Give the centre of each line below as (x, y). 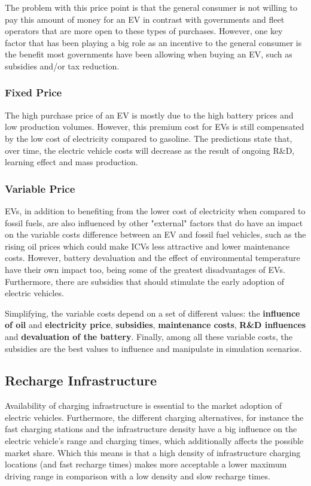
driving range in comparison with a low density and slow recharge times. (138, 476)
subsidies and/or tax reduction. (62, 66)
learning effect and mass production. (71, 162)
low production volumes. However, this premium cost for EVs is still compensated (155, 127)
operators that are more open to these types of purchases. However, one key (144, 31)
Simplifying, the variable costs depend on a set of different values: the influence (153, 313)
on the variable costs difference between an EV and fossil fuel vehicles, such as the (155, 234)
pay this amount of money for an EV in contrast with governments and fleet (145, 19)
